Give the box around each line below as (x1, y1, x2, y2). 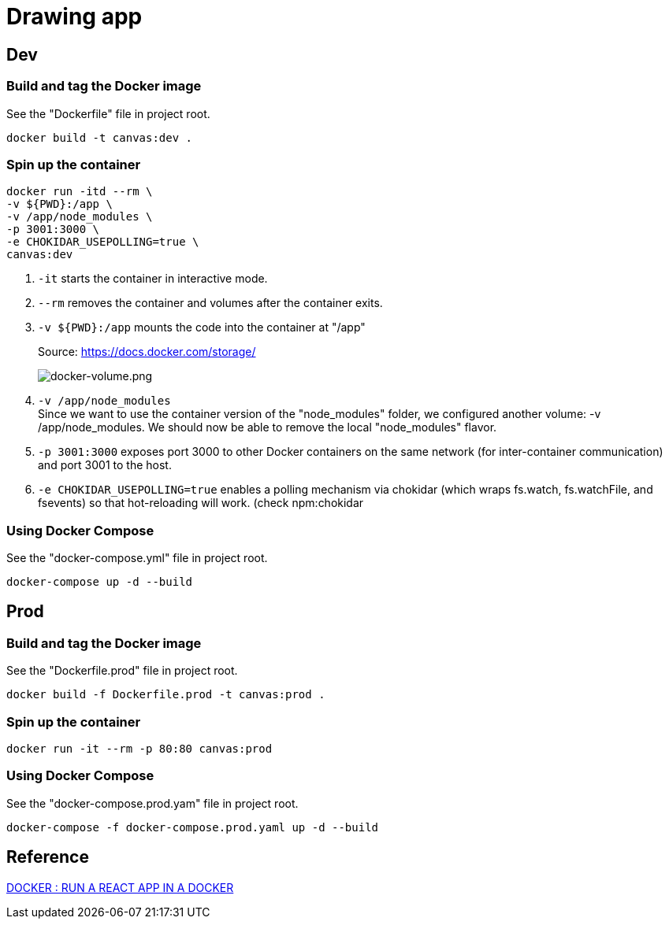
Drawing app (6, 3, 143, 30)
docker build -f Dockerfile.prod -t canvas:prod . (6, 688, 325, 701)
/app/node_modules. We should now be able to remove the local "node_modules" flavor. (38, 420, 497, 435)
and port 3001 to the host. (38, 458, 172, 472)
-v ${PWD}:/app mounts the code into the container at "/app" (38, 320, 366, 335)
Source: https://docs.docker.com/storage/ (38, 345, 256, 359)
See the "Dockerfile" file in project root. (6, 106, 210, 120)
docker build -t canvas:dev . (6, 131, 193, 144)
